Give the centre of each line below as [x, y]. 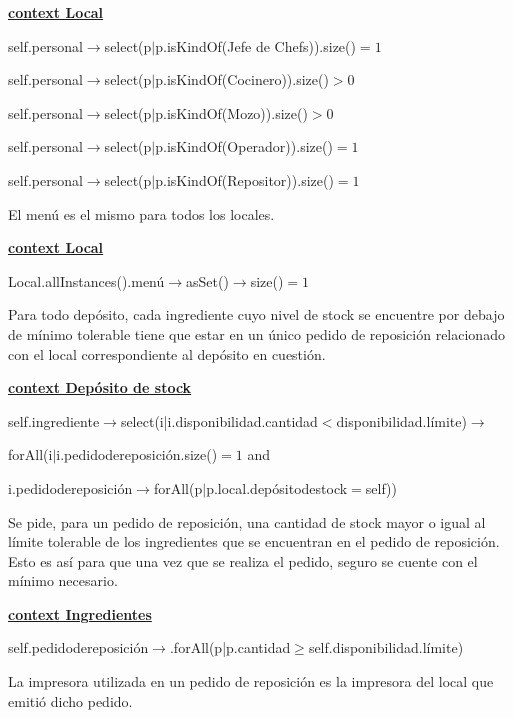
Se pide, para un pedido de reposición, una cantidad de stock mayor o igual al [247, 521]
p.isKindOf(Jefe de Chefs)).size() [255, 45]
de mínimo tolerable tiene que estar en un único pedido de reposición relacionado [256, 333]
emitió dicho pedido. [70, 700]
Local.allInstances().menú [86, 280]
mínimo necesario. [63, 580]
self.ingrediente [54, 420]
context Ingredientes [80, 613]
